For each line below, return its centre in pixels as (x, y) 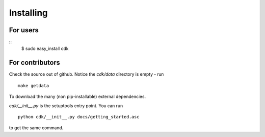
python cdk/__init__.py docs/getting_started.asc (79, 117)
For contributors (35, 63)
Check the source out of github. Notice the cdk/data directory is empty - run (87, 74)
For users (24, 30)
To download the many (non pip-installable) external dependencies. (78, 97)
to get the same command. (36, 128)
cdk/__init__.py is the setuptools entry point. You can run (66, 106)
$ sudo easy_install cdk (45, 48)
